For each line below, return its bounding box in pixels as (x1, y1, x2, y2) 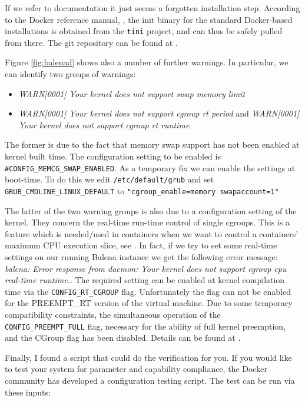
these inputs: (5, 386, 51, 398)
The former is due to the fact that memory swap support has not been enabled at (5, 138, 300, 151)
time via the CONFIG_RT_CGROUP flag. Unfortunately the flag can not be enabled (5, 285, 291, 297)
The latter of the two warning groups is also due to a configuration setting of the (5, 204, 297, 217)
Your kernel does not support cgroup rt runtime (18, 118, 190, 131)
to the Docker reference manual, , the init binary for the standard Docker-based (5, 13, 293, 25)
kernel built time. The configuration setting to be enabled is (5, 150, 221, 162)
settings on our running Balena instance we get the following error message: (5, 250, 278, 263)
